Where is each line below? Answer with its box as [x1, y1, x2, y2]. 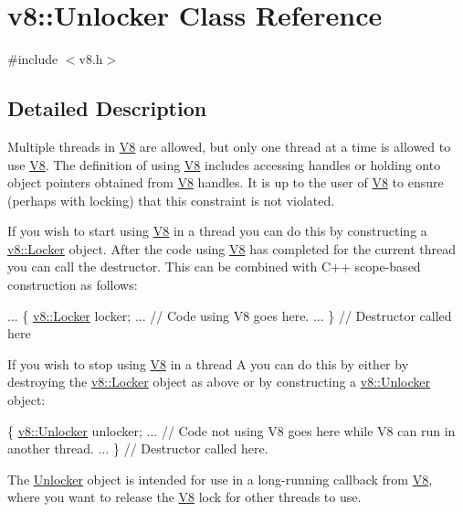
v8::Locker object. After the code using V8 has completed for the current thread [7, 239, 456, 258]
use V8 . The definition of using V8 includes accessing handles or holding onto [7, 155, 441, 174]
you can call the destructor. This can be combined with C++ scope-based [7, 257, 421, 276]
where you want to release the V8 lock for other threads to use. [7, 487, 362, 507]
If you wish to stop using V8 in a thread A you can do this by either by [7, 354, 409, 373]
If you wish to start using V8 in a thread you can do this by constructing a [7, 221, 427, 240]
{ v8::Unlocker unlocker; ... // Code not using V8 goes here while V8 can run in [7, 421, 456, 440]
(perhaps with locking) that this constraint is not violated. [7, 190, 335, 209]
